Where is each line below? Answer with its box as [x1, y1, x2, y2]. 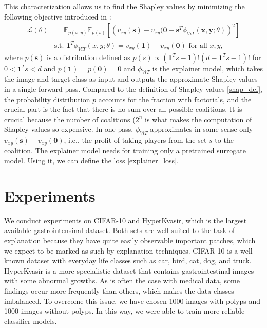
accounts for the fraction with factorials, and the [98, 93, 252, 104]
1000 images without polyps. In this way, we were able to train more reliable [4, 305, 245, 316]
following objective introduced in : [4, 11, 111, 22]
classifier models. [4, 315, 57, 326]
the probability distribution [4, 93, 90, 104]
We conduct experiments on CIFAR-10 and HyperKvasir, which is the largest [4, 215, 247, 225]
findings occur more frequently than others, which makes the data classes [4, 285, 234, 296]
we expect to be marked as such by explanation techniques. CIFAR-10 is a [4, 245, 238, 256]
